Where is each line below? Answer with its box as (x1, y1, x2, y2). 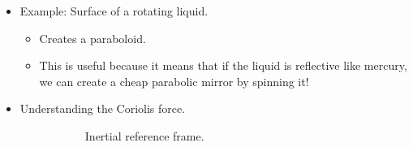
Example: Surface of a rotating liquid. (19, 2, 209, 19)
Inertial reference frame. (84, 127, 204, 144)
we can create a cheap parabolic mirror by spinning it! (39, 72, 309, 89)
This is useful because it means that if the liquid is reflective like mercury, (39, 57, 407, 74)
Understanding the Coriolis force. (19, 100, 186, 117)
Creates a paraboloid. (39, 29, 146, 46)
